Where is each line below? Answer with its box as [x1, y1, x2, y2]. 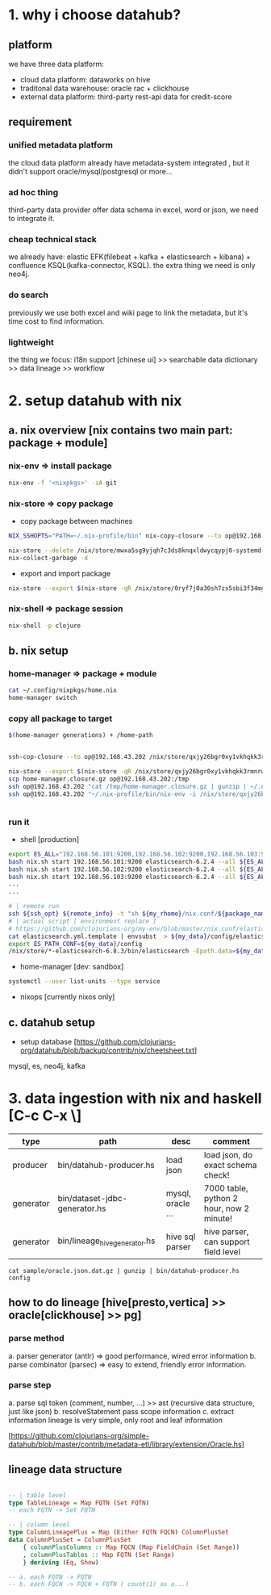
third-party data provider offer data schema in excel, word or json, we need [8, 204, 259, 215]
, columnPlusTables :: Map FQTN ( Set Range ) [23, 1551, 175, 1559]
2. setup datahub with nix [8, 391, 182, 410]
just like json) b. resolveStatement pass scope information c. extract [8, 1406, 235, 1416]
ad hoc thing [8, 186, 59, 198]
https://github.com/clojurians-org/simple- [10, 1430, 149, 1440]
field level [203, 1245, 240, 1257]
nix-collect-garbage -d [8, 554, 89, 562]
